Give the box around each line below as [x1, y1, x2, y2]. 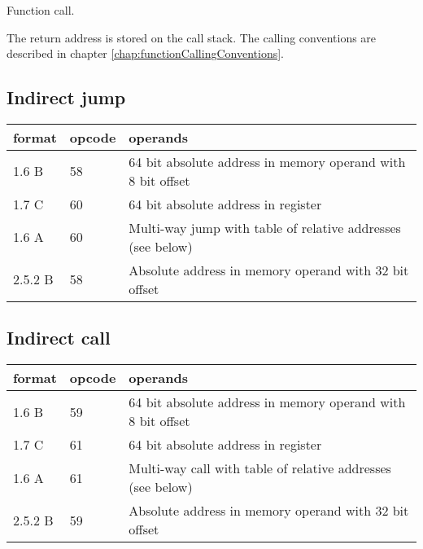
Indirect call [7, 325, 111, 350]
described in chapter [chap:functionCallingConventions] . [7, 45, 284, 62]
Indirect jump [7, 85, 126, 110]
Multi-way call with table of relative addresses [129, 459, 391, 478]
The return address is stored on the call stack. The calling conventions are [7, 29, 377, 46]
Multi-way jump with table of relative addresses [129, 217, 401, 237]
